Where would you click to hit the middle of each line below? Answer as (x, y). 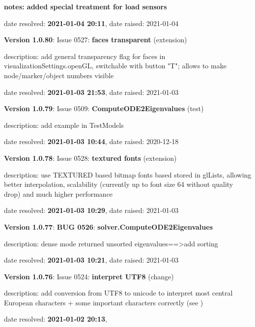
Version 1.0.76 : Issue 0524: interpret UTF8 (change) (89, 276)
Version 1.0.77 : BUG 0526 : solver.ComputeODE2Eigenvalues (108, 226)
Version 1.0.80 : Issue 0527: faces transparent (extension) (96, 40)
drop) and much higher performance (58, 193)
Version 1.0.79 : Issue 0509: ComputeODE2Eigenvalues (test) (104, 108)
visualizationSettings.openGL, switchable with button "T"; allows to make (115, 66)
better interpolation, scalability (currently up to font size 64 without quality (119, 184)
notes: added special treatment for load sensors (85, 6)
